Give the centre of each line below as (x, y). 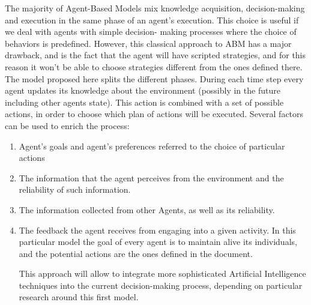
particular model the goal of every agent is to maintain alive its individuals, (158, 242)
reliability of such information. (75, 189)
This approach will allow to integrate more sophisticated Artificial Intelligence (162, 273)
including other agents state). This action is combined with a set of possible (144, 102)
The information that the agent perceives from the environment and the (151, 177)
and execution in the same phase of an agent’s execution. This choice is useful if (152, 20)
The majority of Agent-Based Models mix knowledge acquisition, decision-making (155, 8)
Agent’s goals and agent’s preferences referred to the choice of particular (152, 146)
